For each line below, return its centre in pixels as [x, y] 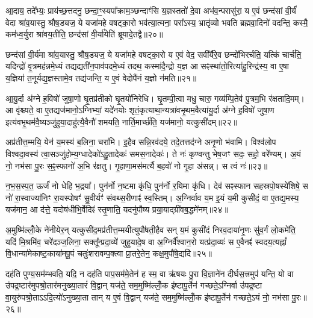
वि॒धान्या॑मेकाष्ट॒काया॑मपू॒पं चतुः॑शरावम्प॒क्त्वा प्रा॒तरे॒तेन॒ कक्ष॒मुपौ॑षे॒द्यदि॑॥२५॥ [109, 253]
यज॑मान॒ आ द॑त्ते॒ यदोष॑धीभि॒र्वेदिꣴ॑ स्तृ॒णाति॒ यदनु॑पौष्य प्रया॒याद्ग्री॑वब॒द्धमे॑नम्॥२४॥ [117, 209]
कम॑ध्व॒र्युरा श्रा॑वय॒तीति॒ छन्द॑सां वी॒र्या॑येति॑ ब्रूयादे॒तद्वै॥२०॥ [84, 34]
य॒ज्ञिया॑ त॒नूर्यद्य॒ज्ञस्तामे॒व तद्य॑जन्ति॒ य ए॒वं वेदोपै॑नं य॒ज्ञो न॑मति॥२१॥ [101, 77]
